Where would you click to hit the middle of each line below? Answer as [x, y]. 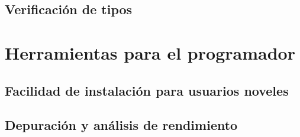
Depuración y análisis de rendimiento [121, 125]
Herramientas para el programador [150, 52]
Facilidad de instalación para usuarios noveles [147, 90]
